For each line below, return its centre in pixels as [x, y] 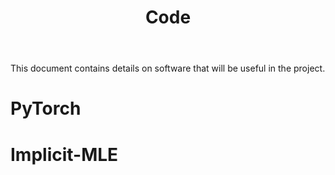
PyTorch [46, 108]
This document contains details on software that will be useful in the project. [168, 68]
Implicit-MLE [64, 154]
